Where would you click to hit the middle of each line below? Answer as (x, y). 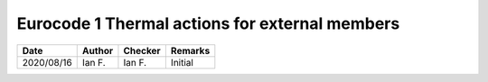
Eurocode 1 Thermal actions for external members (208, 23)
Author (97, 50)
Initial (182, 62)
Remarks (190, 50)
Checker (142, 50)
